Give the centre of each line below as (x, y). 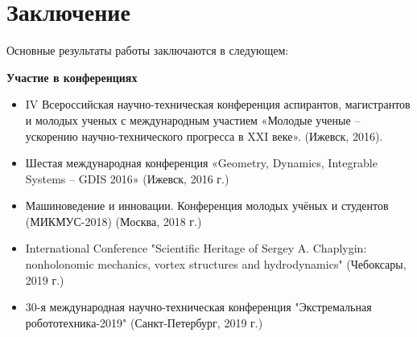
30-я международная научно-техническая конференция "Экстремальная (198, 307)
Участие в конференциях (72, 77)
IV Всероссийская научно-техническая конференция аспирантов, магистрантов (218, 104)
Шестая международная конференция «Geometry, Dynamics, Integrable (201, 163)
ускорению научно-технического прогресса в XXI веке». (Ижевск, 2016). (204, 136)
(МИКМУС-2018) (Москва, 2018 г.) (114, 221)
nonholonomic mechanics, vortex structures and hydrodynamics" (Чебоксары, (216, 264)
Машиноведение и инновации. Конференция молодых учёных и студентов (207, 205)
